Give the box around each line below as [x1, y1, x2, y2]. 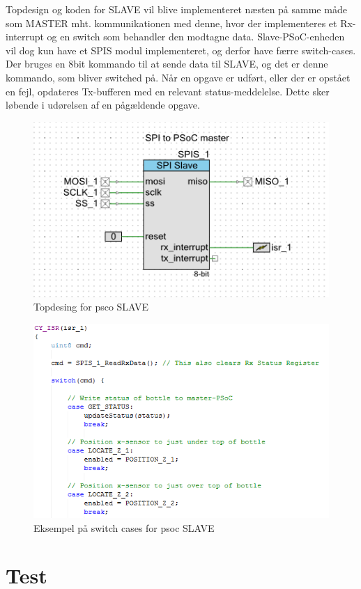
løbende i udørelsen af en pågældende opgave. [6, 97, 200, 112]
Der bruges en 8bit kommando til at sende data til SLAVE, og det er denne [6, 56, 328, 71]
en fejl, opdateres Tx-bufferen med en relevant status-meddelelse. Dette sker [6, 84, 330, 98]
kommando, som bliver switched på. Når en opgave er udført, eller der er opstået [6, 70, 351, 84]
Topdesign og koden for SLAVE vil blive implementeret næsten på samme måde [6, 2, 347, 16]
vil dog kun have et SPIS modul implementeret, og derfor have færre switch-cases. [6, 42, 356, 57]
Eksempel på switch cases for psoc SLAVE [33, 520, 215, 535]
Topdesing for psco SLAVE [33, 299, 149, 314]
